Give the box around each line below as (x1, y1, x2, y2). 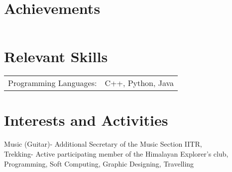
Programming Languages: (8, 77, 97, 89)
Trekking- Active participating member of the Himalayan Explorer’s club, (4, 148, 229, 159)
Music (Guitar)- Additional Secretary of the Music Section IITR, (4, 139, 202, 149)
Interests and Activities (4, 110, 168, 130)
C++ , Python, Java (105, 77, 174, 89)
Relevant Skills (4, 46, 108, 67)
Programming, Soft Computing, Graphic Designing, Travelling (4, 158, 194, 169)
